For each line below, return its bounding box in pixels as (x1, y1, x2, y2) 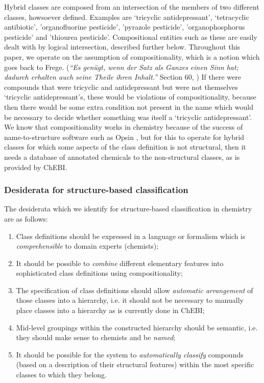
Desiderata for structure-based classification (4, 183, 188, 196)
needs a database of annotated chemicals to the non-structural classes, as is (4, 151, 240, 162)
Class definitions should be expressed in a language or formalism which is (16, 230, 246, 241)
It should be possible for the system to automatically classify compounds (16, 349, 244, 360)
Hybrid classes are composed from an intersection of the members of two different (4, 2, 259, 12)
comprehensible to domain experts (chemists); (16, 241, 159, 251)
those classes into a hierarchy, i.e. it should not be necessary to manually (16, 295, 244, 305)
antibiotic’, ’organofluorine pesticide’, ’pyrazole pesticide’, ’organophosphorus (4, 21, 245, 32)
